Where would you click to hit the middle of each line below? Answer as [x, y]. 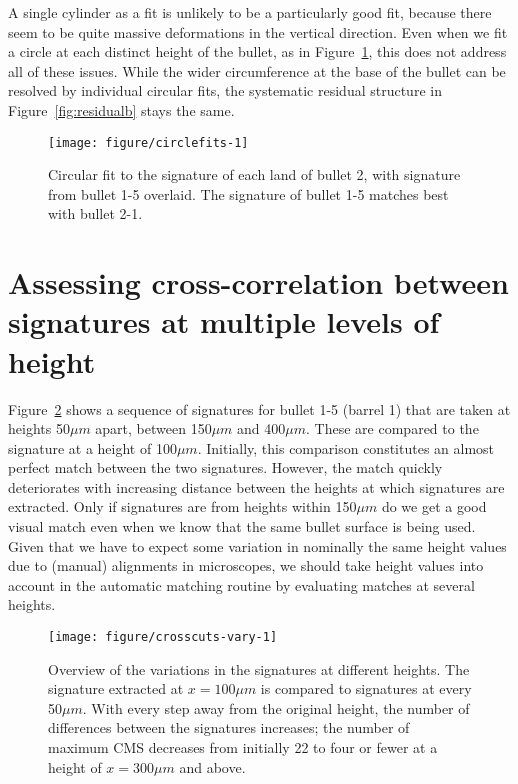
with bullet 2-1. [95, 213]
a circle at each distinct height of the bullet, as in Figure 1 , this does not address [257, 51]
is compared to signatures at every [366, 688]
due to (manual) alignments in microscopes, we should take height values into [246, 565]
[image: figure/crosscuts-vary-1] [163, 637]
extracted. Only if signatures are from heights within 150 [182, 506]
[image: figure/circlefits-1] [148, 142]
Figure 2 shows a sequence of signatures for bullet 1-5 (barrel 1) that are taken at [259, 408]
